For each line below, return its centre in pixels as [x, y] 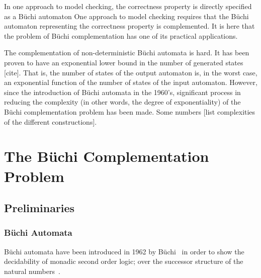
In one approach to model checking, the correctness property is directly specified [128, 6]
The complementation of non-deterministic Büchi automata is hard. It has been [127, 53]
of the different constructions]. [51, 121]
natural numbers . [32, 271]
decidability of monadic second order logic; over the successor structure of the [124, 261]
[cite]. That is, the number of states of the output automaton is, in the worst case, [131, 72]
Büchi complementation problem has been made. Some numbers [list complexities [130, 111]
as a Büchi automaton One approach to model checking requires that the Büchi [126, 16]
